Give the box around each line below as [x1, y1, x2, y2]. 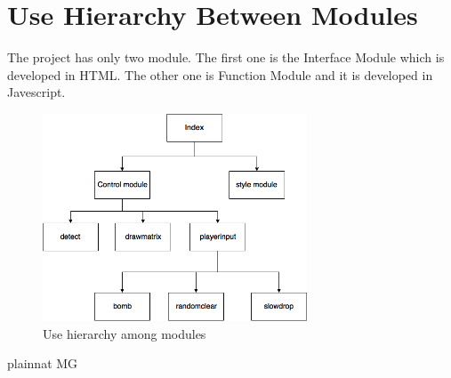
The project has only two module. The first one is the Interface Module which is [7, 48, 445, 67]
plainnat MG [7, 354, 78, 373]
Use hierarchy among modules [43, 324, 206, 342]
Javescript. [7, 83, 66, 101]
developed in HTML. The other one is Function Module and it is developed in [7, 65, 433, 84]
